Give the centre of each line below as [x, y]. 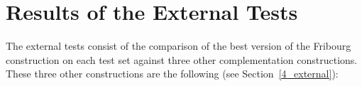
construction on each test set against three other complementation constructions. [182, 59]
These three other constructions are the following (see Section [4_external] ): [172, 74]
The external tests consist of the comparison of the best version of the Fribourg [179, 46]
